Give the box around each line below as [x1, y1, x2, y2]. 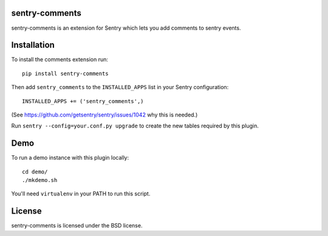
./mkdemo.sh [22, 177, 58, 184]
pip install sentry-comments [22, 70, 109, 77]
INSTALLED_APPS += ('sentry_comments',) [22, 98, 144, 104]
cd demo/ [22, 168, 48, 175]
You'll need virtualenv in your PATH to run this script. [11, 190, 151, 197]
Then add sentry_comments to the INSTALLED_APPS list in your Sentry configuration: [11, 84, 229, 91]
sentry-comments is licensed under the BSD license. [11, 222, 143, 229]
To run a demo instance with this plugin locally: [11, 154, 129, 161]
